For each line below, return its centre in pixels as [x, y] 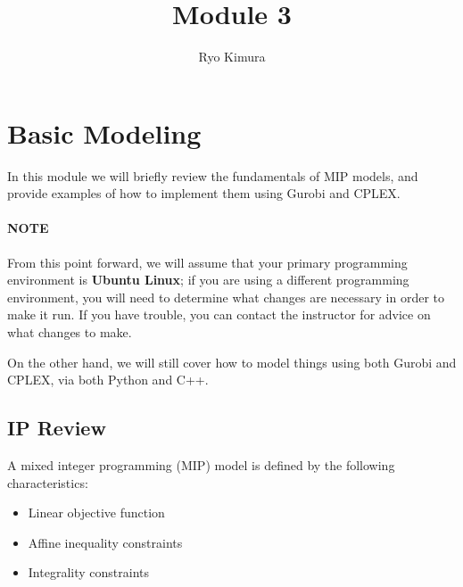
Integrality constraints [88, 572]
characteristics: [48, 482]
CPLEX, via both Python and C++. [108, 380]
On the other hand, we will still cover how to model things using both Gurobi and [232, 362]
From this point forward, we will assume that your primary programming [207, 262]
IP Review [57, 428]
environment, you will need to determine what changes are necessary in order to [226, 297]
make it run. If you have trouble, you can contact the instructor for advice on [219, 314]
